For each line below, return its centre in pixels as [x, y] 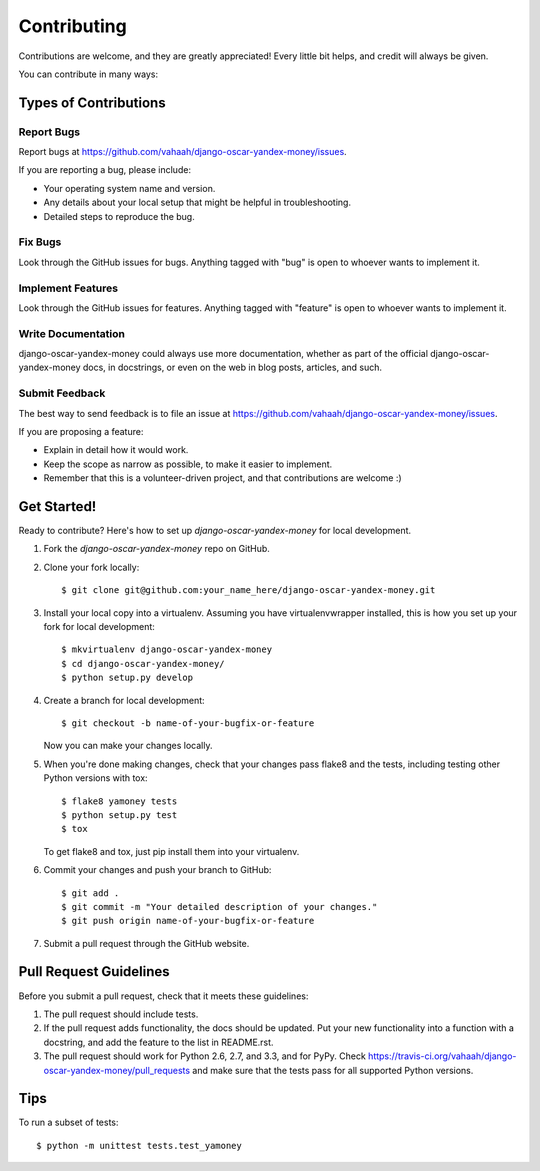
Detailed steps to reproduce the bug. [119, 216]
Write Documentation [71, 333]
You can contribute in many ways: [88, 74]
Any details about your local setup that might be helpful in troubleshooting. [197, 202]
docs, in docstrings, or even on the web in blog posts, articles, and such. [232, 367]
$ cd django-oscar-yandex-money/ [143, 663]
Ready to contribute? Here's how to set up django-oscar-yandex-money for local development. [215, 531]
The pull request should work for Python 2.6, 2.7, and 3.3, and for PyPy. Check [205, 1056]
